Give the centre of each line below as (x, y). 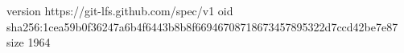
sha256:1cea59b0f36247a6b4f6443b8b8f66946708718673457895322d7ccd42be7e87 (202, 26)
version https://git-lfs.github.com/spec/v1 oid (120, 10)
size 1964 (29, 42)
